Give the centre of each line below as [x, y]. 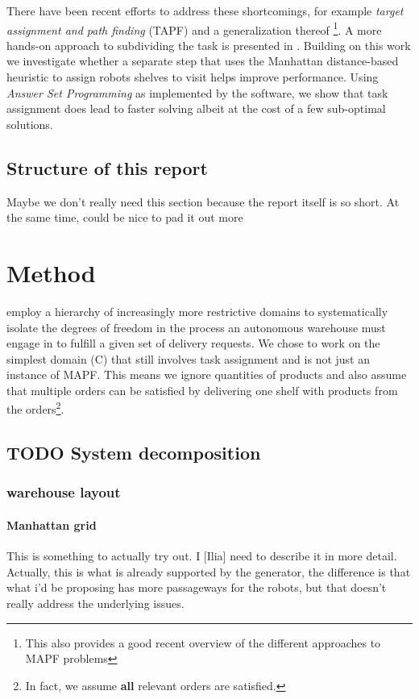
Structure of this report [107, 167]
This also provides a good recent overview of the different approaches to [203, 642]
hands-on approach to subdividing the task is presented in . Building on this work [209, 45]
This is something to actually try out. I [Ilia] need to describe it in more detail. [202, 556]
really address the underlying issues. [95, 603]
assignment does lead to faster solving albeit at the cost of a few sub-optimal [196, 108]
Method [51, 272]
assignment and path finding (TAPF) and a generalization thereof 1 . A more [194, 28]
